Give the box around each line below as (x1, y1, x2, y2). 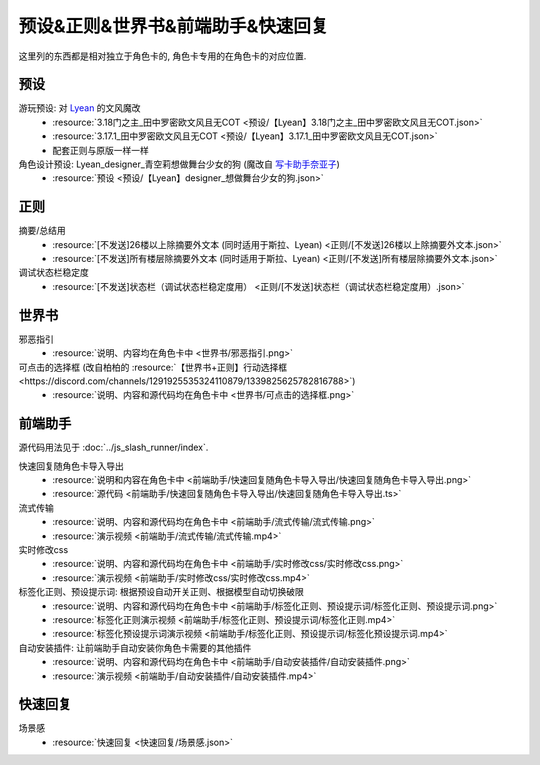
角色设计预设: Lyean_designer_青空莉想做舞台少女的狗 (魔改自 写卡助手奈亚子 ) (18, 158, 340, 170)
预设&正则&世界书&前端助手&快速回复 (18, 15, 329, 37)
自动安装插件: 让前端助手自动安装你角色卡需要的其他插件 (18, 641, 252, 654)
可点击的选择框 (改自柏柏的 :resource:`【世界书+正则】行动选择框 (18, 361, 288, 373)
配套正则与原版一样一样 (52, 144, 149, 156)
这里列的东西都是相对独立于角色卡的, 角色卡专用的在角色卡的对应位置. (18, 50, 307, 62)
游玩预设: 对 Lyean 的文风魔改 (18, 102, 141, 114)
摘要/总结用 (18, 225, 67, 237)
